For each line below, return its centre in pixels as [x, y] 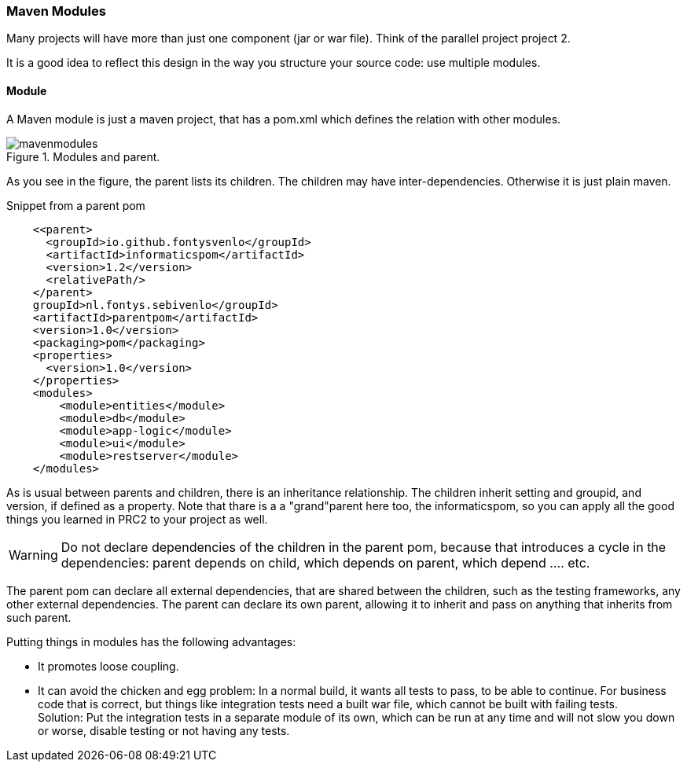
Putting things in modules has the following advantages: [151, 641]
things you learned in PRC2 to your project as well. [137, 519]
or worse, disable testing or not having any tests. [164, 730]
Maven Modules [56, 11]
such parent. [39, 617]
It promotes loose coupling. [108, 666]
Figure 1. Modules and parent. [83, 156]
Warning [33, 555]
